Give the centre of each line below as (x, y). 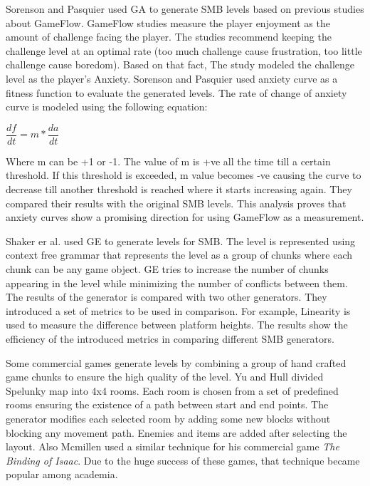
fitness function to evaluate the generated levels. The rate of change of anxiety (176, 92)
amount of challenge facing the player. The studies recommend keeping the (169, 37)
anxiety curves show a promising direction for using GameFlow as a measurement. (185, 217)
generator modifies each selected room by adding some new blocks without (168, 418)
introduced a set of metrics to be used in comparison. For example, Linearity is (178, 310)
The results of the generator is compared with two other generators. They (166, 297)
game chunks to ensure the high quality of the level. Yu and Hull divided (165, 377)
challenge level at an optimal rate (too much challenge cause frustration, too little (184, 50)
